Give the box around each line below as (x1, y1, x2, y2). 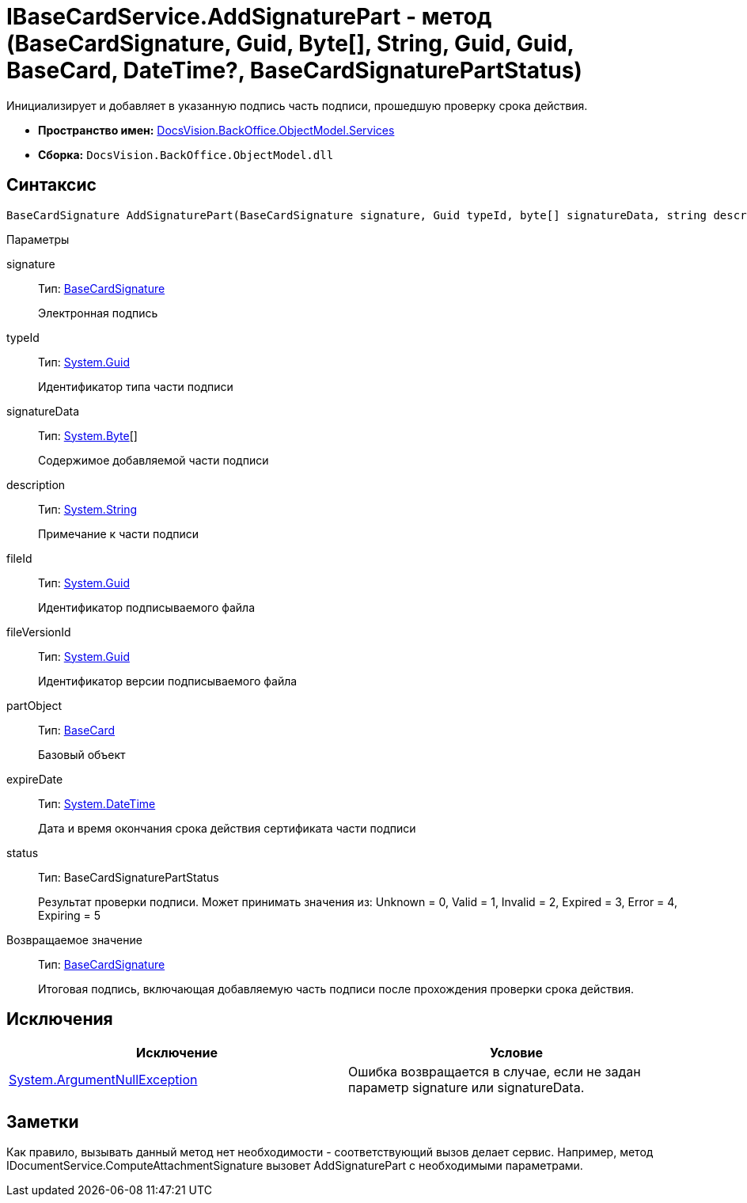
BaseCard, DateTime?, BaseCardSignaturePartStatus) (6, 57, 582, 84)
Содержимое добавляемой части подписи (38, 453, 269, 467)
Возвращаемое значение (6, 932, 142, 947)
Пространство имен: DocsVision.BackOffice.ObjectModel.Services (38, 123, 395, 137)
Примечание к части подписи (38, 526, 199, 541)
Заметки (6, 1111, 79, 1132)
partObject (6, 698, 63, 712)
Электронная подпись (38, 305, 158, 320)
